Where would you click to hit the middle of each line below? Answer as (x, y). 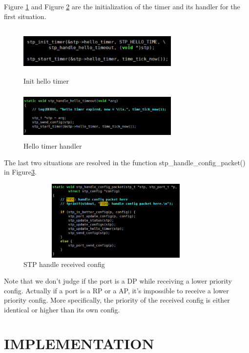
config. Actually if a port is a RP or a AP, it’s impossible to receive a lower (116, 290)
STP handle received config (64, 264)
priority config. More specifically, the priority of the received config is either (117, 300)
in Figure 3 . (20, 172)
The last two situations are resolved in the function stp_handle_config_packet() (125, 162)
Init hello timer (46, 81)
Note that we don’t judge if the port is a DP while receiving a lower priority (118, 281)
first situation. (25, 16)
